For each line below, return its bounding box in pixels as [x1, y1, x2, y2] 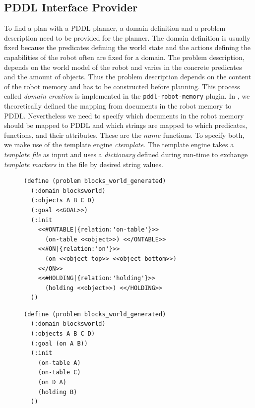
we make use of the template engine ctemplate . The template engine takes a [4, 139, 234, 150]
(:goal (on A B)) [31, 340, 88, 347]
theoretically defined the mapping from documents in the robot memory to [4, 101, 232, 111]
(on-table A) [38, 359, 81, 366]
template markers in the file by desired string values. [4, 159, 163, 169]
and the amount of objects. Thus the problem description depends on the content [4, 71, 252, 82]
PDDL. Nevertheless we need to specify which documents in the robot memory [4, 110, 244, 120]
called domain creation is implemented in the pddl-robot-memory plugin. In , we [4, 91, 250, 101]
